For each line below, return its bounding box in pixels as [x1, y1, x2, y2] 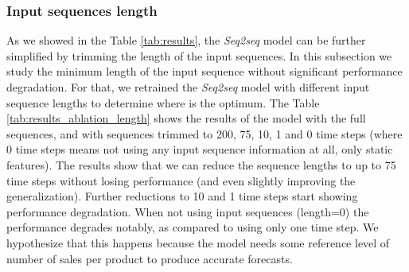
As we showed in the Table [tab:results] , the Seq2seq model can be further [6, 32, 366, 49]
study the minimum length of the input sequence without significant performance [6, 63, 403, 80]
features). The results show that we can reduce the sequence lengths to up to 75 [6, 156, 396, 173]
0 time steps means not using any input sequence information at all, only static [6, 141, 393, 157]
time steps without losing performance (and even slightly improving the [6, 172, 356, 188]
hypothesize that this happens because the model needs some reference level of [6, 234, 390, 251]
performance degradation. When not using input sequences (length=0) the [6, 203, 369, 220]
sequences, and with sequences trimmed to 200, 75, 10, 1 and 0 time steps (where [6, 125, 403, 142]
